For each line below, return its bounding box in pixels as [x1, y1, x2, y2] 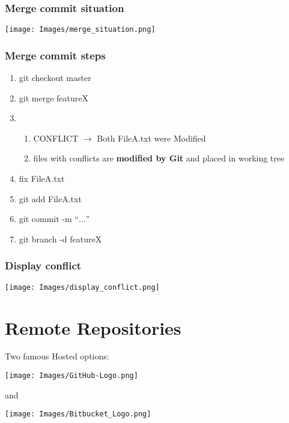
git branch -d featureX [19, 232, 102, 245]
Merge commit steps [5, 47, 106, 62]
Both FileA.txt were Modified [97, 131, 206, 144]
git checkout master [19, 71, 91, 84]
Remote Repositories [5, 315, 181, 340]
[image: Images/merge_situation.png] [5, 25, 156, 34]
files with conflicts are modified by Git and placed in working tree [33, 152, 285, 164]
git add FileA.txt [19, 192, 82, 205]
